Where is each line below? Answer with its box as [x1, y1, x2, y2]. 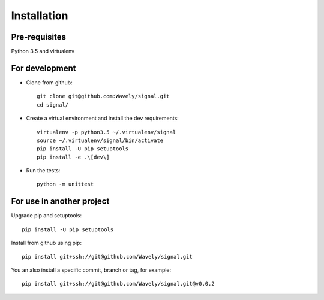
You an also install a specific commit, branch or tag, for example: [11, 266, 172, 274]
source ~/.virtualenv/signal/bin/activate [37, 137, 164, 144]
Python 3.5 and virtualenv [11, 48, 75, 55]
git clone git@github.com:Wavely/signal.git [37, 93, 170, 100]
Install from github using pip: [11, 240, 82, 247]
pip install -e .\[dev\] [37, 153, 110, 160]
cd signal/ [37, 101, 69, 108]
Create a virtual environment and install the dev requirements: [26, 114, 179, 122]
